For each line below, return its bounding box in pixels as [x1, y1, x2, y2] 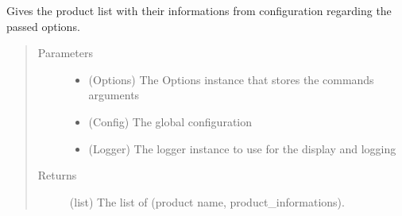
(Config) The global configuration [88, 113, 253, 129]
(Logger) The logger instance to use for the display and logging [88, 140, 396, 156]
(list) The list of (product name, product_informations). [69, 193, 345, 210]
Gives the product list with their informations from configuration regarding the [6, 2, 392, 18]
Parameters [37, 44, 93, 61]
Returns [37, 167, 77, 183]
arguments [88, 87, 140, 103]
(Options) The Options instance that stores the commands [88, 71, 374, 87]
